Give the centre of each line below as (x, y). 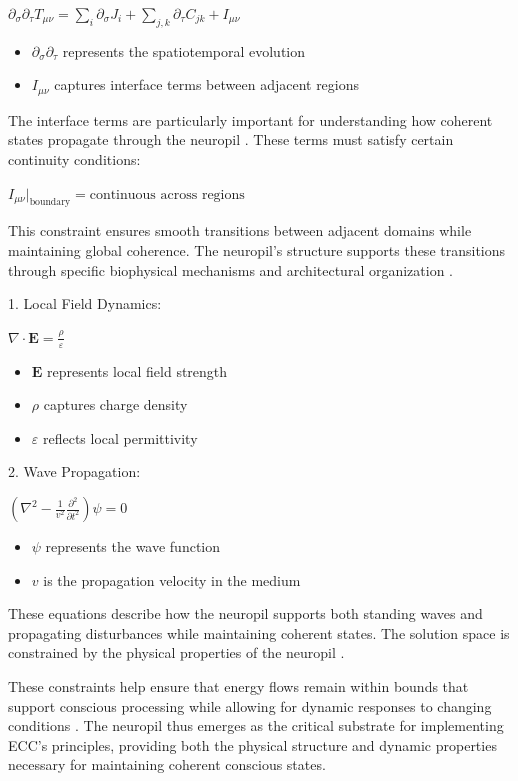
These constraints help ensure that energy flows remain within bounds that (238, 685)
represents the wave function (133, 546)
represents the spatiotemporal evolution (184, 50)
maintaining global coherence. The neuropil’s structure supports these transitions (257, 250)
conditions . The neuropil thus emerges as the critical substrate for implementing (256, 725)
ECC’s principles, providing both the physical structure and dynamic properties (252, 744)
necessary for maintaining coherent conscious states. (167, 764)
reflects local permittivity (120, 437)
